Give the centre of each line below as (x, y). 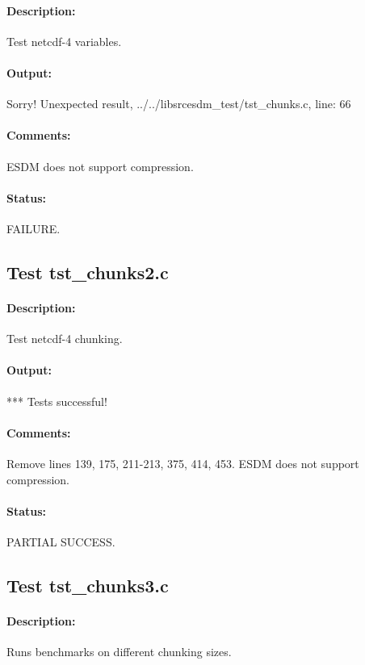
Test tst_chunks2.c (88, 272)
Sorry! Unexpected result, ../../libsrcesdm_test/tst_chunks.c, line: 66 (179, 104)
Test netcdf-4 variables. (64, 41)
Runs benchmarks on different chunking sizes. (119, 652)
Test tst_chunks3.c (88, 585)
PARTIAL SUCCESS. (61, 541)
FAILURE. (34, 228)
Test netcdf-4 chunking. (65, 339)
